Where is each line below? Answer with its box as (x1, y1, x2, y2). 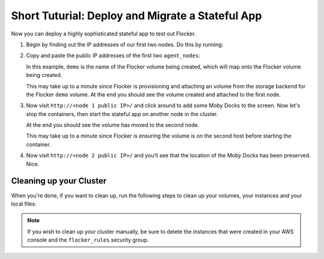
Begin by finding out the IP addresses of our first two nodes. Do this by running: (26, 41, 224, 48)
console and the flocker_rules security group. (27, 236, 149, 243)
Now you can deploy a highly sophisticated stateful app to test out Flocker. (11, 30, 196, 37)
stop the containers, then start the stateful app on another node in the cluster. (26, 110, 218, 117)
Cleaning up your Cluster (11, 176, 107, 186)
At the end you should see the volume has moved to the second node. (26, 121, 199, 129)
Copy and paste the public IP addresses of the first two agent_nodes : (26, 52, 200, 59)
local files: (11, 200, 37, 207)
